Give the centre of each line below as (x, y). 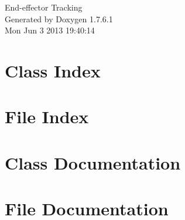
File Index (47, 116)
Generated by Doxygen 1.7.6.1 (59, 18)
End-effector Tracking (44, 7)
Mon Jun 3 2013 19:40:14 (50, 30)
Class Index (53, 70)
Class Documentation (93, 162)
